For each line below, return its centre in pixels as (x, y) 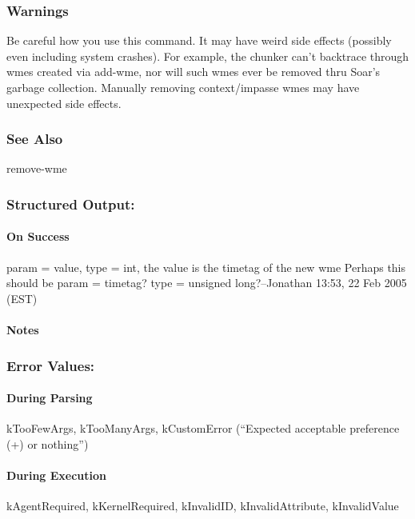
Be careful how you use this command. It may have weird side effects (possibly (199, 40)
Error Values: (51, 365)
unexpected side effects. (64, 103)
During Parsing (50, 398)
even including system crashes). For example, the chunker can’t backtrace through (208, 56)
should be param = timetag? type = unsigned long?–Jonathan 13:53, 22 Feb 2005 (207, 283)
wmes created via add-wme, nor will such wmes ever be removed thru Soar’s (194, 72)
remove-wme (37, 168)
